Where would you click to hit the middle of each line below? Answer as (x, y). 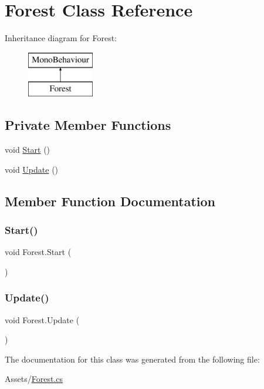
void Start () (28, 150)
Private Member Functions (88, 125)
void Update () (32, 169)
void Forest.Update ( (42, 319)
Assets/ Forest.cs (34, 379)
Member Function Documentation (110, 201)
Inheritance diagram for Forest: (61, 38)
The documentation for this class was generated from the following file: (132, 359)
